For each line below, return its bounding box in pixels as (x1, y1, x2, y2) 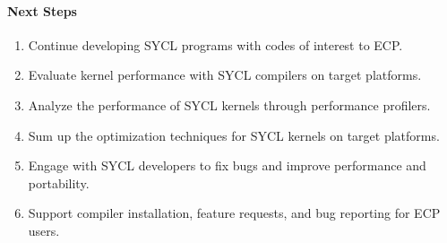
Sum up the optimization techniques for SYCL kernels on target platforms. (28, 126, 440, 144)
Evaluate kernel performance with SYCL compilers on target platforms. (28, 65, 422, 84)
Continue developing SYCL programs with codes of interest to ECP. (28, 35, 403, 54)
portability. (28, 173, 90, 192)
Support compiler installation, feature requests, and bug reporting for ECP (28, 204, 441, 222)
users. (28, 221, 60, 239)
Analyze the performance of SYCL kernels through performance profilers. (28, 95, 431, 114)
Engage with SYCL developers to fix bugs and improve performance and (28, 156, 426, 175)
